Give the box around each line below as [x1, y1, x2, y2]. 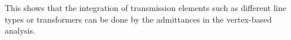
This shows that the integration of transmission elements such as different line [5, 2, 286, 13]
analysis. [5, 24, 35, 37]
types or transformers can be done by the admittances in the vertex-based [5, 13, 272, 25]
